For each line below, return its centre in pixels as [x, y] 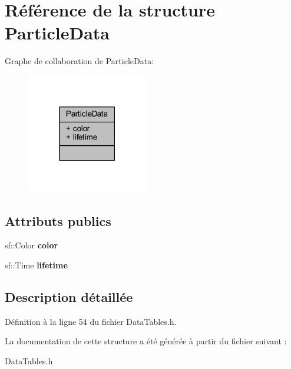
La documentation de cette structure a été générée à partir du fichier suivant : [146, 341]
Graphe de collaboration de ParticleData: [80, 61]
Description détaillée [69, 296]
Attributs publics [58, 220]
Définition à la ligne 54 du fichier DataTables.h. [91, 321]
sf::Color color [32, 245]
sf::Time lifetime [36, 265]
